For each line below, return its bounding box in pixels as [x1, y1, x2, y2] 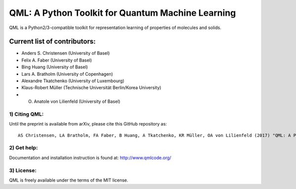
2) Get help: [9, 144, 38, 151]
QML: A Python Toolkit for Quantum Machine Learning [9, 7, 236, 18]
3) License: [9, 167, 37, 174]
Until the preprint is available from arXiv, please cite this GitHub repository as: [9, 121, 167, 127]
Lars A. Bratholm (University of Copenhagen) [21, 71, 113, 77]
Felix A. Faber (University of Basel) [21, 57, 92, 63]
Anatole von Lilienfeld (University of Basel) [34, 98, 120, 104]
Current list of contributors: [9, 37, 96, 46]
